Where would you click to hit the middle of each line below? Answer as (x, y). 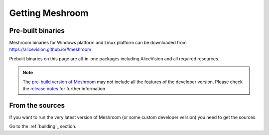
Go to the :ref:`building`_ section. (43, 127)
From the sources (37, 105)
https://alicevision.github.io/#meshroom (50, 49)
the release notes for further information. (65, 89)
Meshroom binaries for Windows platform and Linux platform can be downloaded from (98, 43)
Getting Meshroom (49, 13)
